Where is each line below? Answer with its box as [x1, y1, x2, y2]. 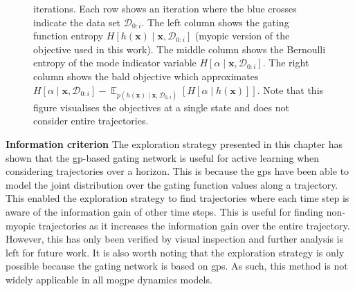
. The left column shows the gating [141, 15, 289, 29]
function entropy [33, 28, 104, 43]
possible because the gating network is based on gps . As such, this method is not [6, 259, 348, 273]
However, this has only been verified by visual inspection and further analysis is [6, 232, 343, 246]
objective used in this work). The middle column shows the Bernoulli [33, 41, 326, 56]
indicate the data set [33, 15, 121, 29]
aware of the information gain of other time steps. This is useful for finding [6, 204, 324, 218]
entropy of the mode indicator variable [33, 55, 197, 70]
